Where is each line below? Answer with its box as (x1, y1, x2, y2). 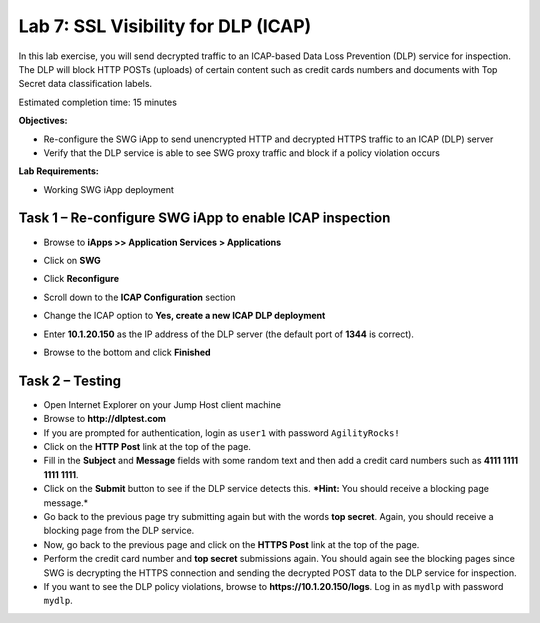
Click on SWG (43, 254, 102, 266)
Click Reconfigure (43, 273, 120, 285)
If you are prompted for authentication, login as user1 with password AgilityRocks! (43, 426, 400, 439)
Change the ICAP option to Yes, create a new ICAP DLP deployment (43, 310, 326, 322)
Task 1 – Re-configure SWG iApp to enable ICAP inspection (18, 210, 391, 227)
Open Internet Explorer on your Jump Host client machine (43, 398, 282, 410)
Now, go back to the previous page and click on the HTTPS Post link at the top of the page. (43, 538, 420, 550)
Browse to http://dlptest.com (43, 413, 167, 425)
